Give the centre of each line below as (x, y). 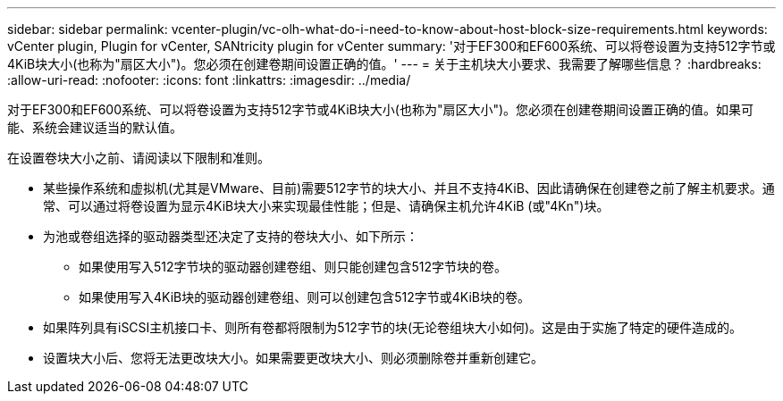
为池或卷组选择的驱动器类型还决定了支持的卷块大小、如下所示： (231, 236)
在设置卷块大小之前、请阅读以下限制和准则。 (139, 158)
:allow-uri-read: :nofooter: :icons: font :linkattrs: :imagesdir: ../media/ (209, 80)
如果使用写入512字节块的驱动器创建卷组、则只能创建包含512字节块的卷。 (293, 267)
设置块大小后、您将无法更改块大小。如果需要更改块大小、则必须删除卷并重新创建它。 (293, 358)
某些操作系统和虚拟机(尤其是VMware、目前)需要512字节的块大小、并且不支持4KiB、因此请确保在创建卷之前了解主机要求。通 (409, 188)
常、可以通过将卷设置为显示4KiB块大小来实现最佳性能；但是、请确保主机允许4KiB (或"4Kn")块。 (326, 206)
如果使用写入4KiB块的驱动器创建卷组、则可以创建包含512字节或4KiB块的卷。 (304, 297)
